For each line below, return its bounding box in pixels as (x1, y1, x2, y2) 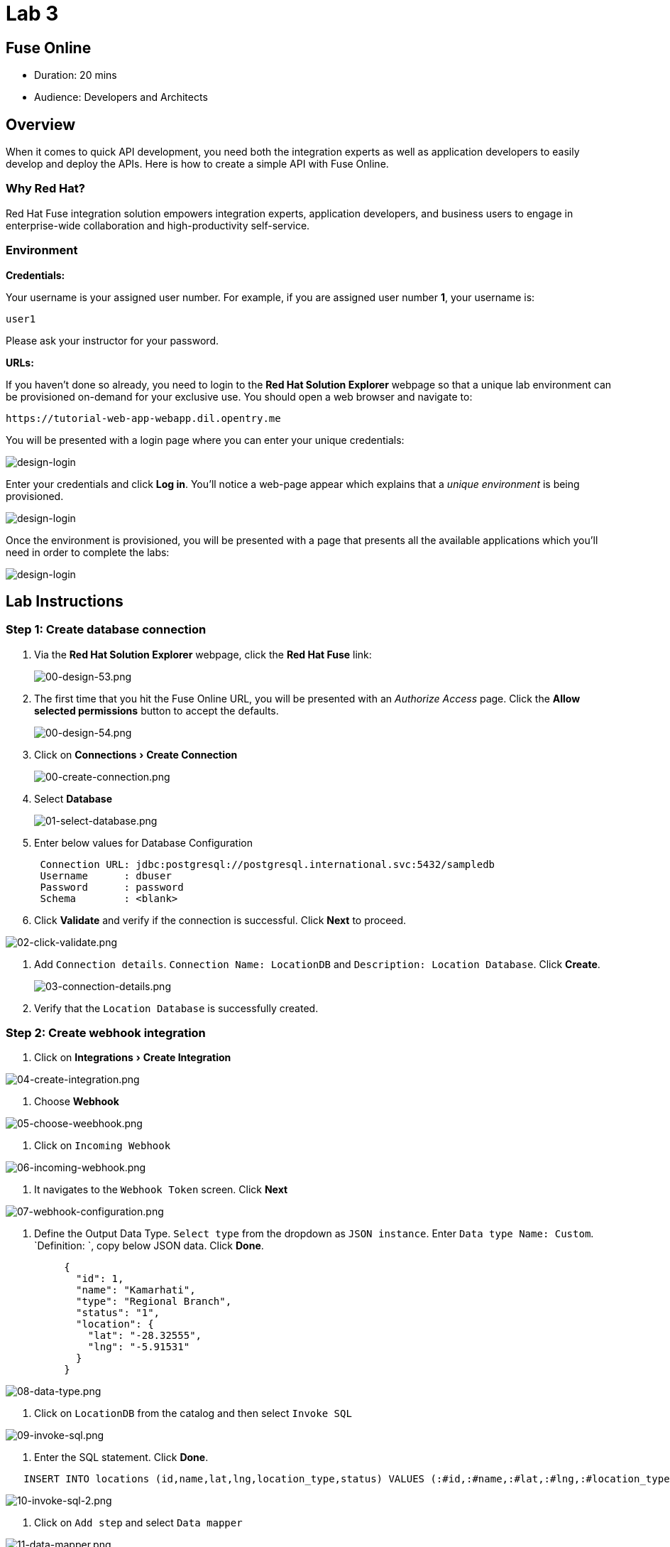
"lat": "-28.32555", (87, 1330, 202, 1342)
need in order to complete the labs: (6, 545, 170, 558)
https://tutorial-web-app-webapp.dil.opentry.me (6, 412, 281, 424)
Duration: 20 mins (34, 69, 117, 82)
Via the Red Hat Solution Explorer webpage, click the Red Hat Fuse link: (34, 648, 372, 661)
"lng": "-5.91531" (87, 1341, 190, 1353)
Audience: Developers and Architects (34, 91, 208, 104)
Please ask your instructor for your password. (6, 334, 219, 347)
